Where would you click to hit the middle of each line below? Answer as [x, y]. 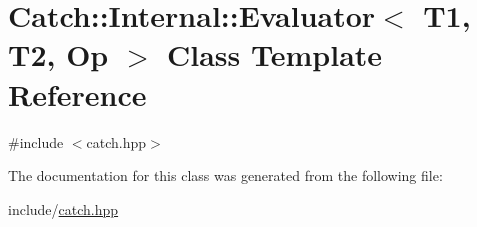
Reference [77, 93]
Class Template [275, 54]
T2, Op [58, 54]
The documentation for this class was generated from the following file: [225, 175]
